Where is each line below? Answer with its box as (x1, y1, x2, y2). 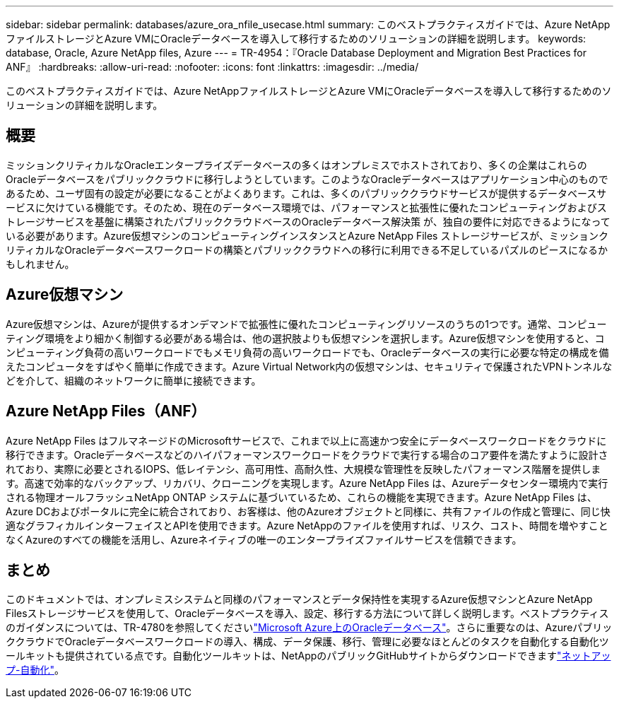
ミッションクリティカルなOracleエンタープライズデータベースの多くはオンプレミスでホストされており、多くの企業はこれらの (6, 158, 587, 171)
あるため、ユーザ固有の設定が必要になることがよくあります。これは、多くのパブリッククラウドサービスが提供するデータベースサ (6, 187, 607, 199)
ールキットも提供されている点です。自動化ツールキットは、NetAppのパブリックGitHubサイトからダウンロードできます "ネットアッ (6, 650, 611, 662)
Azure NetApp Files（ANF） (6, 402, 206, 421)
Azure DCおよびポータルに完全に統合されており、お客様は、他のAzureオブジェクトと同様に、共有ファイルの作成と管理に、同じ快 (6, 505, 611, 517)
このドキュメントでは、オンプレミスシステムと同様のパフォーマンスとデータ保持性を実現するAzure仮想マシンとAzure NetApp (6, 593, 593, 606)
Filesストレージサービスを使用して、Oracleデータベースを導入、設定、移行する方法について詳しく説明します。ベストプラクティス (6, 607, 609, 620)
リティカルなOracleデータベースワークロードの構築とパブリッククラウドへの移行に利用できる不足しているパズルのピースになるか (6, 243, 608, 256)
